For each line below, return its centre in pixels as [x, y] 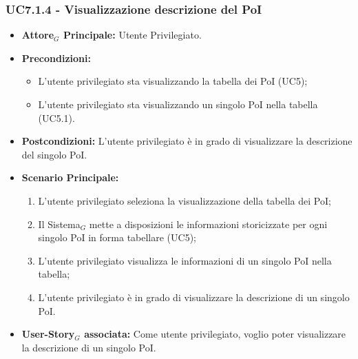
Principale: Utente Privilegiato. [132, 35]
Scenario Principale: [70, 177]
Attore [38, 35]
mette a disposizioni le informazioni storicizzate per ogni [208, 224]
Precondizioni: [56, 58]
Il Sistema [59, 224]
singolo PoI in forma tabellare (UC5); [117, 237]
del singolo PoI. [54, 154]
